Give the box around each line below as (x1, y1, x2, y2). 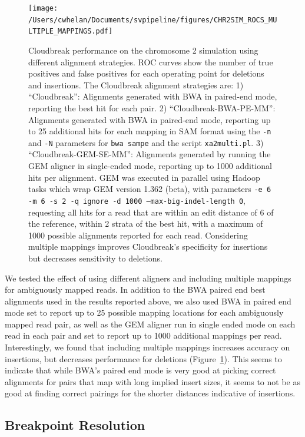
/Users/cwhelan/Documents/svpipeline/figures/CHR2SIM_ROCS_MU (28, 15, 277, 24)
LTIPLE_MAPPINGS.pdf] (28, 27, 113, 36)
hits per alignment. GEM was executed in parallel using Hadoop (28, 171, 260, 183)
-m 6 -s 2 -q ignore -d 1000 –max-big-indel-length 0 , (28, 194, 246, 206)
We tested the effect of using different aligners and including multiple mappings (5, 272, 291, 284)
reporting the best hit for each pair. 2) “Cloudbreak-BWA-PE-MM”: (28, 101, 276, 114)
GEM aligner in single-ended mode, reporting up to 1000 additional (28, 160, 272, 172)
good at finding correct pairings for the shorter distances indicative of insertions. (5, 387, 296, 399)
